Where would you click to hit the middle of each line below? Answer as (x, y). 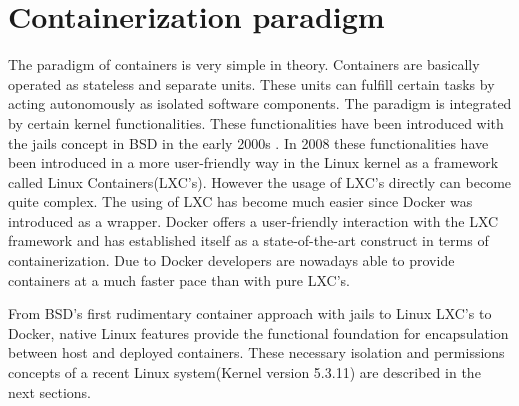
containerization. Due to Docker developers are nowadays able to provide (231, 260)
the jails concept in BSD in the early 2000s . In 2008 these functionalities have (248, 142)
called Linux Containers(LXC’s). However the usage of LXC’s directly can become (260, 181)
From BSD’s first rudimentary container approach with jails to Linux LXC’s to (250, 313)
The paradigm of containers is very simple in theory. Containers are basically (244, 64)
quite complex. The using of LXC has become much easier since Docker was (240, 201)
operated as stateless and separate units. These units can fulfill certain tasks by (251, 83)
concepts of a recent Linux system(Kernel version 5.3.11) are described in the (244, 372)
